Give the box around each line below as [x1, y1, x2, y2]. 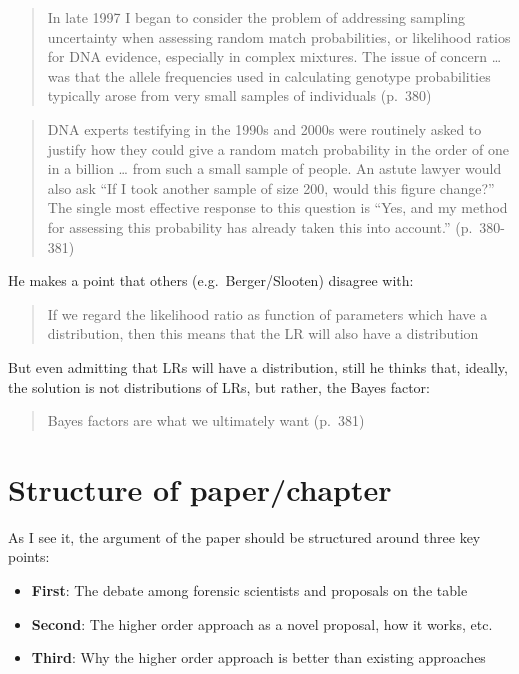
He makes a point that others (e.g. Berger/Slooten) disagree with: [8, 270, 414, 291]
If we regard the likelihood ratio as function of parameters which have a [47, 303, 488, 324]
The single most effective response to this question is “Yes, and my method [47, 197, 508, 218]
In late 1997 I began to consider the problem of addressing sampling [47, 7, 466, 27]
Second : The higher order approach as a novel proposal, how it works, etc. [31, 613, 493, 634]
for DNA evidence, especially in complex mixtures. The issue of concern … [47, 46, 502, 67]
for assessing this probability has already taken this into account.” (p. [47, 216, 473, 237]
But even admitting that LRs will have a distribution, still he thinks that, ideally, [8, 356, 508, 377]
